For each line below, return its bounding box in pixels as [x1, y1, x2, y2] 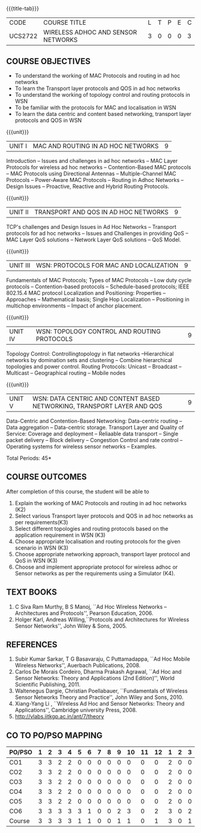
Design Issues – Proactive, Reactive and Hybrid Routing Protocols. [6, 183, 169, 190]
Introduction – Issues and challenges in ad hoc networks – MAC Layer [6, 157, 178, 164]
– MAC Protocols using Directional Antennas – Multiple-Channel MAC [6, 170, 176, 177]
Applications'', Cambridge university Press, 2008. [14, 706, 138, 713]
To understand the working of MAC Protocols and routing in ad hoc [14, 72, 181, 79]
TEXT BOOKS [6, 587, 57, 598]
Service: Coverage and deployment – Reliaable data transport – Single [6, 430, 178, 437]
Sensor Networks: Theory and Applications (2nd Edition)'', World [14, 674, 175, 682]
